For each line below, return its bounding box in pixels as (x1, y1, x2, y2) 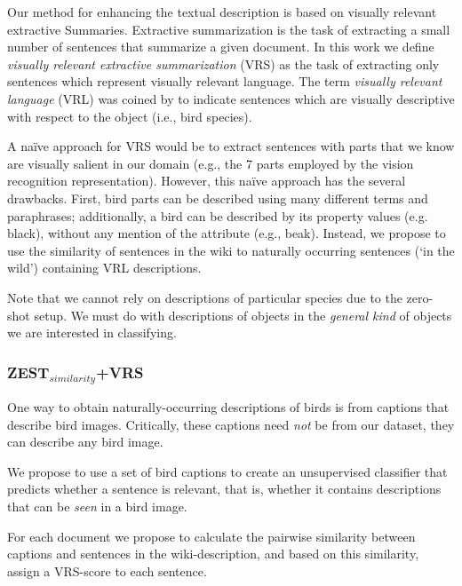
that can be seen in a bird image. (7, 496, 187, 515)
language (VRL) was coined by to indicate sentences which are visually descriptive (7, 89, 455, 107)
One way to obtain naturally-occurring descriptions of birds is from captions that (7, 398, 450, 416)
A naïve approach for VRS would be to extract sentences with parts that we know (7, 137, 455, 155)
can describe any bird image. (7, 432, 163, 451)
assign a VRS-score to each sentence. (7, 561, 207, 580)
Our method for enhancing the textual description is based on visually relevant (7, 3, 437, 20)
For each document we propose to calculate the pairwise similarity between (7, 527, 416, 545)
